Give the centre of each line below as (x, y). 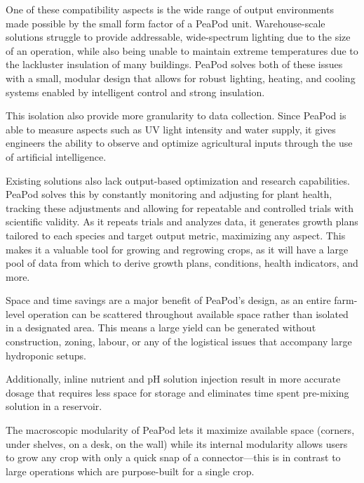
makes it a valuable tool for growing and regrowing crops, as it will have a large (177, 249)
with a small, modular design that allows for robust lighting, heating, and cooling (181, 78)
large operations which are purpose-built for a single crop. (130, 471)
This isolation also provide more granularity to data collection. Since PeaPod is (176, 115)
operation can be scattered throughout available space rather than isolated (188, 313)
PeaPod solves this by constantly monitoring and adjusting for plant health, (169, 194)
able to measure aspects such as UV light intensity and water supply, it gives (171, 129)
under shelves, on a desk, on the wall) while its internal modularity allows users (177, 443)
